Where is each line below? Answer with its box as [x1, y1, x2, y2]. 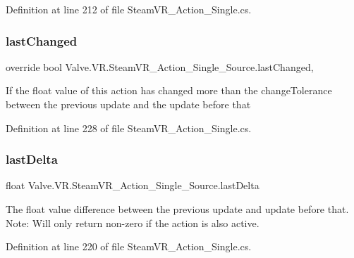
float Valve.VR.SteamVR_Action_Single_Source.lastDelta [6, 178, 260, 193]
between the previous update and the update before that [6, 97, 251, 111]
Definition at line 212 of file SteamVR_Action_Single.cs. [6, 2, 252, 16]
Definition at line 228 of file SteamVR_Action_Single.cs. [6, 120, 252, 135]
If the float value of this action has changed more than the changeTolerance [6, 83, 332, 98]
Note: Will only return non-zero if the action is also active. [6, 215, 260, 230]
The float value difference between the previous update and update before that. [6, 202, 349, 216]
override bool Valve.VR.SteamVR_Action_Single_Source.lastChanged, [6, 59, 314, 74]
